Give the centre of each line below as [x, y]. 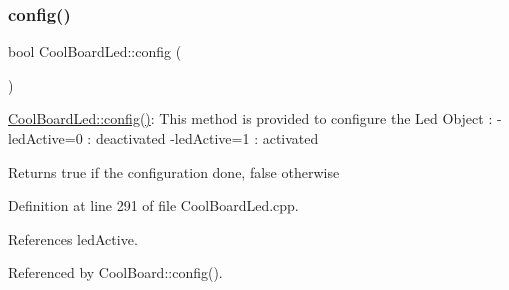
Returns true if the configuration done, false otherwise [174, 171]
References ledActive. [73, 238]
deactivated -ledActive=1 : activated [207, 138]
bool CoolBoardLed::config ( [95, 51]
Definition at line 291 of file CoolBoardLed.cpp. [153, 205]
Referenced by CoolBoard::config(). [115, 272]
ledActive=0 [45, 138]
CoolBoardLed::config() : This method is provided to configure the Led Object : [250, 118]
